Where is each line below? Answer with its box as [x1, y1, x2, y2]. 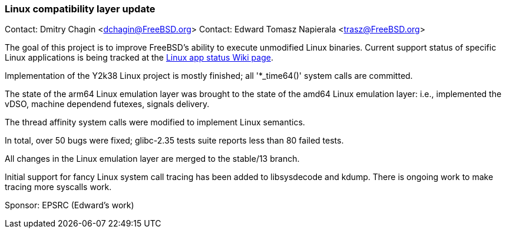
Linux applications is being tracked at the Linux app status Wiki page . [5, 52, 273, 63]
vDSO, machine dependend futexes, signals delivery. [5, 99, 210, 109]
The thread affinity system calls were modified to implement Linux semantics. [5, 117, 305, 128]
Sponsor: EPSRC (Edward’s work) [5, 200, 134, 211]
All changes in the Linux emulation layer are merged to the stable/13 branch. [5, 154, 300, 164]
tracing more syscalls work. [5, 182, 112, 192]
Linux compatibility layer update [5, 3, 156, 15]
